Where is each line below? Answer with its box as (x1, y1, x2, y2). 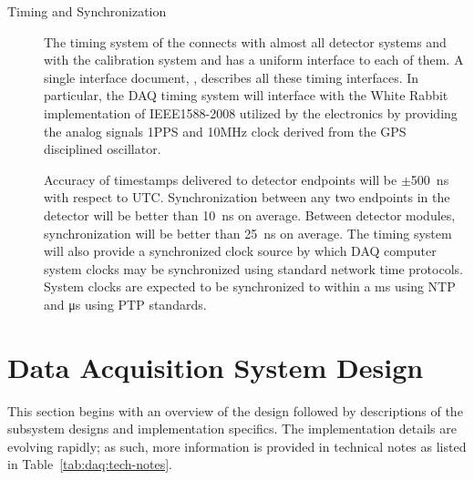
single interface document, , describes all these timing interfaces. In (44, 67, 419, 87)
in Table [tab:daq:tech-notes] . (7, 454, 172, 474)
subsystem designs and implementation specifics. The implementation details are (7, 419, 457, 438)
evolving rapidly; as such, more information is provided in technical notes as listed (7, 436, 467, 455)
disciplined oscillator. (44, 139, 161, 158)
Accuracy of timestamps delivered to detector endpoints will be (44, 169, 397, 189)
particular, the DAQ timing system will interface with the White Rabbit (44, 86, 448, 105)
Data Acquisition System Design (7, 348, 424, 385)
